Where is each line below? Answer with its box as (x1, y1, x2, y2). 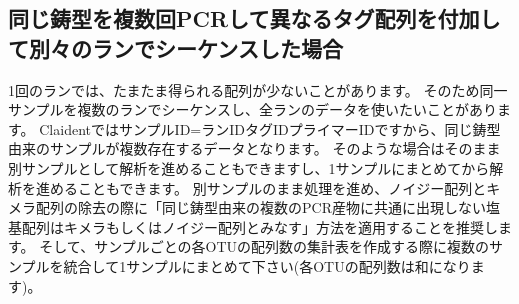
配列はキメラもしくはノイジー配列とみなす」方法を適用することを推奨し (21, 216, 498, 237)
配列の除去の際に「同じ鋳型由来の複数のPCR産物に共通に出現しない (35, 197, 486, 218)
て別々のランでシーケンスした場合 (8, 32, 343, 63)
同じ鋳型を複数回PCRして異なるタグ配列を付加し (8, 3, 501, 34)
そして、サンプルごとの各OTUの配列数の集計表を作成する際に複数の (39, 236, 490, 257)
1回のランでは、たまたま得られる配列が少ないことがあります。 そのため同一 (8, 79, 508, 100)
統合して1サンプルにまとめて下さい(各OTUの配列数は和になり (63, 255, 471, 276)
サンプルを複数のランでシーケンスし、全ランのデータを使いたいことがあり (8, 99, 497, 120)
